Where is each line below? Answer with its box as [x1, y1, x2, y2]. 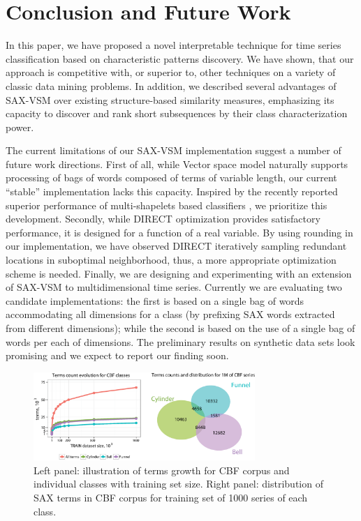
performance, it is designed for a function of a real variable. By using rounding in [6, 225, 353, 239]
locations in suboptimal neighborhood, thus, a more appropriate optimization [6, 252, 337, 267]
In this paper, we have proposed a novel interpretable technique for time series [6, 38, 341, 52]
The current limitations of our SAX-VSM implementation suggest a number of [6, 143, 341, 158]
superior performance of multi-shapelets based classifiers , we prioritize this [6, 197, 327, 212]
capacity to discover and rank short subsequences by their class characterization [6, 106, 348, 121]
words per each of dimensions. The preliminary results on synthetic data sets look [6, 334, 355, 349]
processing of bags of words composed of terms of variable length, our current [6, 170, 337, 185]
